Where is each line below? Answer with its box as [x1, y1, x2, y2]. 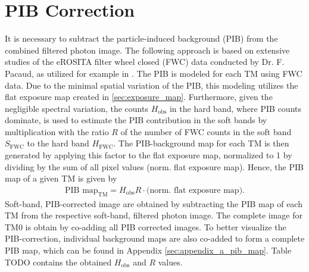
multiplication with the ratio [5, 125, 109, 137]
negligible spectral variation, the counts [5, 102, 148, 114]
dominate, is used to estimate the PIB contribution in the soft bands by [5, 114, 267, 126]
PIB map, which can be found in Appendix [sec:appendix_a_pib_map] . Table [5, 244, 292, 257]
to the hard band [27, 137, 89, 149]
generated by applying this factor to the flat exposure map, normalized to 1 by [5, 149, 292, 161]
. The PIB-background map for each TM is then [113, 137, 289, 149]
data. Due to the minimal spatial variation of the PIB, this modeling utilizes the [5, 79, 298, 91]
